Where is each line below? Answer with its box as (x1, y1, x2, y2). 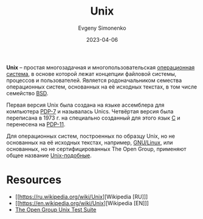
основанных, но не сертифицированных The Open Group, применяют (6, 145, 187, 152)
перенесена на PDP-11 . (6, 120, 66, 128)
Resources (6, 173, 62, 187)
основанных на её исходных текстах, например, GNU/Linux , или (6, 138, 173, 146)
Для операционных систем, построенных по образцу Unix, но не (6, 132, 175, 140)
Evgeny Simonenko (78, 24, 126, 32)
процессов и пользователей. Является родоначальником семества (6, 76, 182, 84)
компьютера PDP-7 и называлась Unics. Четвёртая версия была (6, 107, 174, 115)
